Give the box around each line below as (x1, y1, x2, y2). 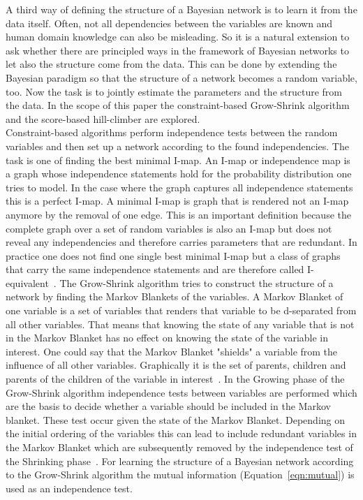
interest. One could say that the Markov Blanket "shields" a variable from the (6, 344, 338, 358)
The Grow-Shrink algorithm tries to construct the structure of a (59, 275, 334, 290)
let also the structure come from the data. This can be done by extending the (6, 57, 337, 71)
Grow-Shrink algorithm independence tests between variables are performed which (6, 385, 357, 399)
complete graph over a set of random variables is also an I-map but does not (6, 221, 332, 235)
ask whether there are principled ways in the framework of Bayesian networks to (6, 43, 349, 57)
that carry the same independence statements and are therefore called (6, 262, 304, 277)
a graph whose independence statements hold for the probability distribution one (6, 166, 352, 181)
